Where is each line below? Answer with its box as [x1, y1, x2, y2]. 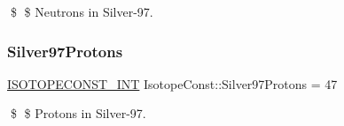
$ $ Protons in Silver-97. [10, 104, 146, 122]
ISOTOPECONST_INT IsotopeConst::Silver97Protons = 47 [7, 74, 338, 93]
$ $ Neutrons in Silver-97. [10, 3, 153, 20]
